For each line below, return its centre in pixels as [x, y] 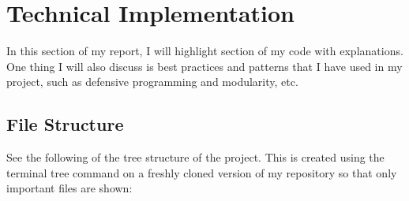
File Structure [65, 124]
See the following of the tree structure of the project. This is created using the [195, 157]
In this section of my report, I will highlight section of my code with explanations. [205, 51]
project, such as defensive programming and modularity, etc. [152, 82]
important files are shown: [69, 188]
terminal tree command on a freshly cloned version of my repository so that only [202, 172]
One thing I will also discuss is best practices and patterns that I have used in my [204, 66]
